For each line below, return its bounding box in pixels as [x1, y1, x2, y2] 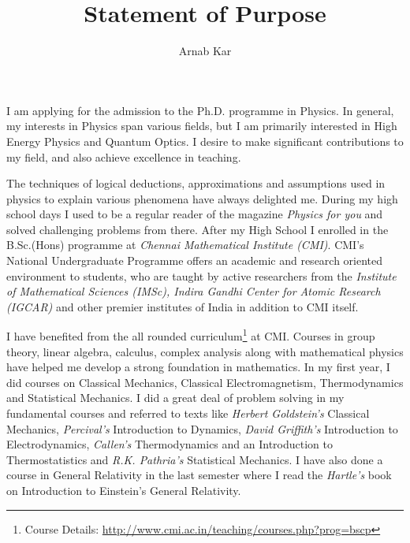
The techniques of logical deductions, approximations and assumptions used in [6, 175, 386, 192]
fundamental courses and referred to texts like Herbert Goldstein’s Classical [6, 405, 370, 422]
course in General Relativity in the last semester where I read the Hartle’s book [6, 467, 392, 483]
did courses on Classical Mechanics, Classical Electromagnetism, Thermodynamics [6, 374, 404, 390]
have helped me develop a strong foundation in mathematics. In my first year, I [6, 359, 390, 375]
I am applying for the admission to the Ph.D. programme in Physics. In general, [6, 102, 394, 118]
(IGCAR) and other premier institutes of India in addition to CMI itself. [6, 298, 359, 314]
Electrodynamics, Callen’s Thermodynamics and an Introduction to [6, 436, 333, 452]
